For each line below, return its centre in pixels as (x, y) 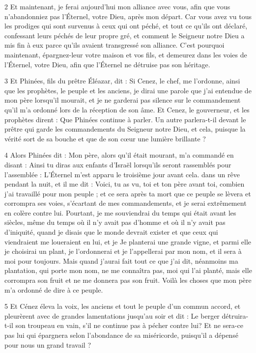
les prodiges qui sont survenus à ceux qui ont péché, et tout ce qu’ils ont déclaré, (126, 26)
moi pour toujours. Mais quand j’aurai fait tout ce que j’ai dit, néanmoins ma (121, 260)
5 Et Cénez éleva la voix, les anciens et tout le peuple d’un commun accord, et (123, 306)
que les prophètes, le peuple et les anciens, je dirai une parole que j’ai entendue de (128, 90)
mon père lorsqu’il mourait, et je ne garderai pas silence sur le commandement (123, 100)
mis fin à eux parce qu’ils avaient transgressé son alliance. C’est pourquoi (114, 45)
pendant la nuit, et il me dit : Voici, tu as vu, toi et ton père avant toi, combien (125, 184)
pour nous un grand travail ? (48, 344)
